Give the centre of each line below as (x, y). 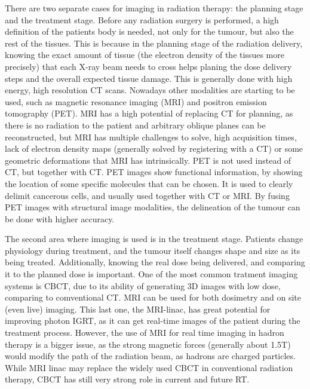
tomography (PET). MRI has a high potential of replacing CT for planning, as (149, 113)
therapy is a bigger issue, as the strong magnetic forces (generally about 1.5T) (148, 344)
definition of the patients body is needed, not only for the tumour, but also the (149, 31)
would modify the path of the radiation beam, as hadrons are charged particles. (150, 356)
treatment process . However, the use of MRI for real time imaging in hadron (145, 333)
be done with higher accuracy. (60, 218)
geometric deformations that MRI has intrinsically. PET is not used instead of (148, 160)
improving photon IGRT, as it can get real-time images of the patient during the (153, 321)
